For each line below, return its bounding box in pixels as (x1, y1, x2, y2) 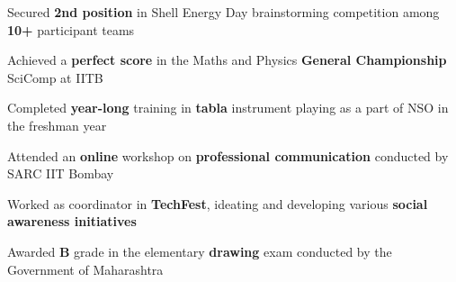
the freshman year (7, 115, 107, 134)
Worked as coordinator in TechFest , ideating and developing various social (7, 194, 428, 213)
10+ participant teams (7, 20, 135, 39)
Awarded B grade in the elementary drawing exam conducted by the (7, 241, 392, 260)
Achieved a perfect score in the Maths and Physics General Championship (7, 50, 447, 69)
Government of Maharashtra (7, 259, 164, 278)
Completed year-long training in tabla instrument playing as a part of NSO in (7, 98, 449, 117)
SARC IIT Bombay (7, 164, 114, 183)
